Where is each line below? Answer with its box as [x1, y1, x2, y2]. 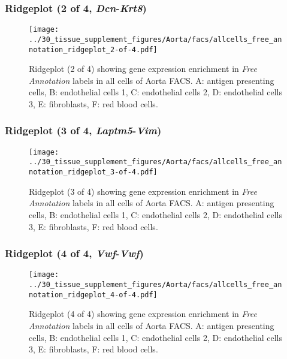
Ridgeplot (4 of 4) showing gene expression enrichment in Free [29, 307, 257, 320]
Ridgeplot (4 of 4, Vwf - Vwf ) [5, 246, 144, 261]
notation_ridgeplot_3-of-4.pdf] [29, 168, 158, 177]
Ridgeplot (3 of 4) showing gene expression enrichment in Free [29, 185, 257, 197]
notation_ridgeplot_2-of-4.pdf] [29, 45, 158, 54]
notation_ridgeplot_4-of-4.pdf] [29, 290, 158, 299]
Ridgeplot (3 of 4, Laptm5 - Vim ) [5, 123, 162, 138]
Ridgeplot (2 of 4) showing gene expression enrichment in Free [29, 62, 257, 75]
